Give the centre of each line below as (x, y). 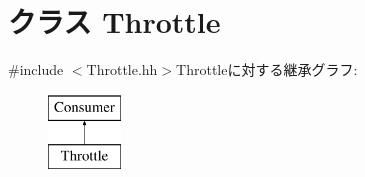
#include (36, 69)
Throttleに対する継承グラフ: (267, 69)
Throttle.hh (122, 69)
